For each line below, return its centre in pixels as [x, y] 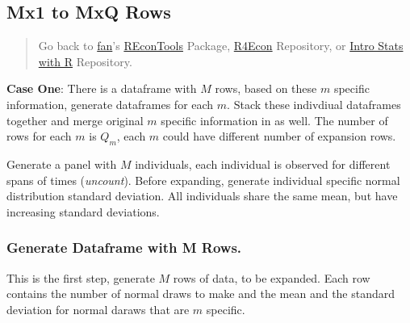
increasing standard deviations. [83, 211]
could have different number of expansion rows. [279, 136]
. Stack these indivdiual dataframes [314, 104]
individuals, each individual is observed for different [263, 164]
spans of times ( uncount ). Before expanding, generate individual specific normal [203, 180]
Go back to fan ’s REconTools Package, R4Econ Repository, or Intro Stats [221, 46]
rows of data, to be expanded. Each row [272, 277]
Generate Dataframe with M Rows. [124, 247]
